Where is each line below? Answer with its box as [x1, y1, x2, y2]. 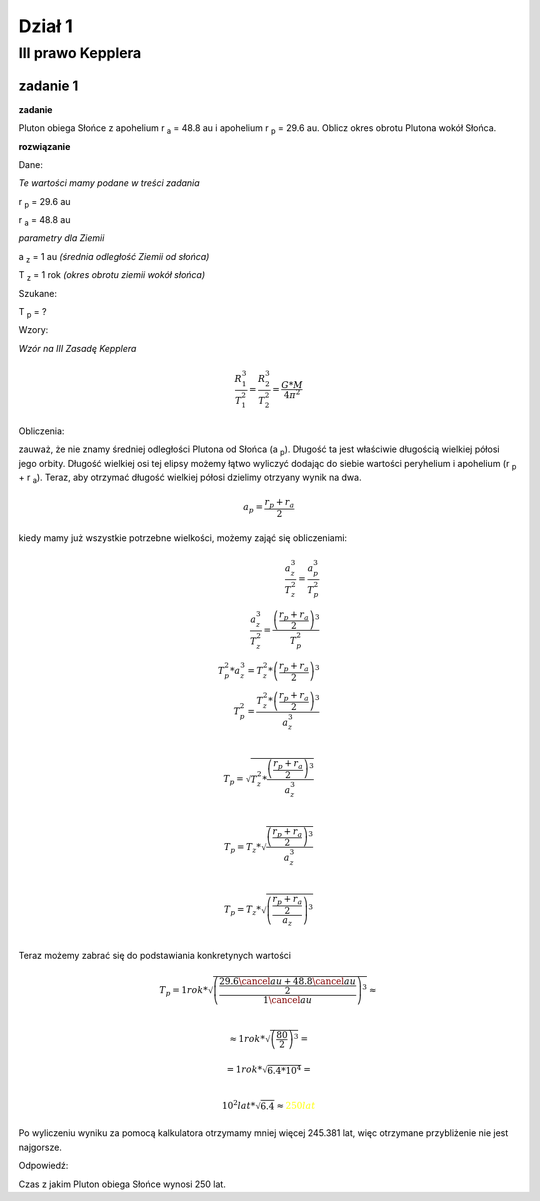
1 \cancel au [262, 995, 313, 1006]
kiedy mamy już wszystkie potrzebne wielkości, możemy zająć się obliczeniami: [18, 531, 348, 544]
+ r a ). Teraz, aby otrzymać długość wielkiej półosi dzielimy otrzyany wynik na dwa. [18, 471, 362, 485]
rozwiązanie [18, 140, 71, 152]
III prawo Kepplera [18, 44, 142, 62]
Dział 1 [18, 15, 74, 37]
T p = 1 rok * [159, 984, 209, 998]
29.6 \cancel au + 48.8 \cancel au [218, 976, 357, 987]
